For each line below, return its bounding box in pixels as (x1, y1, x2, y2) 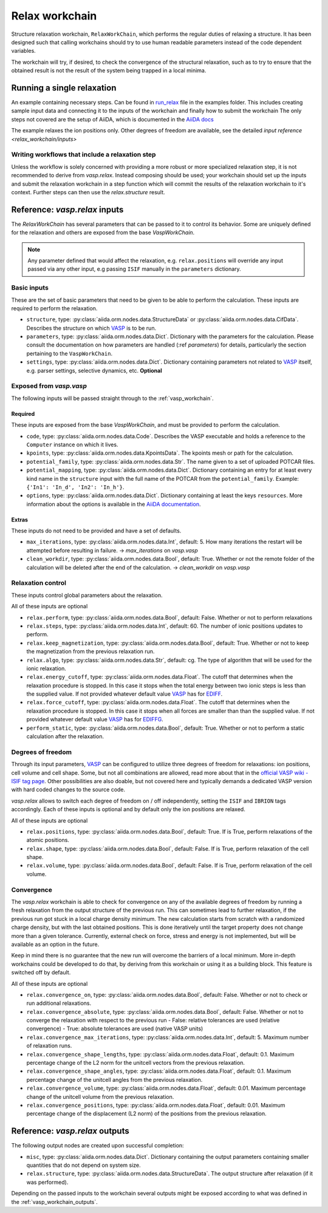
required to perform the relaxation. (11, 304, 98, 312)
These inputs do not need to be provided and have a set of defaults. (11, 527, 182, 534)
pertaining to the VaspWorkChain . (26, 350, 112, 357)
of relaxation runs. (26, 1042, 72, 1050)
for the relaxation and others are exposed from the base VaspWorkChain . (11, 229, 195, 236)
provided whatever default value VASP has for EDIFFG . (26, 716, 163, 723)
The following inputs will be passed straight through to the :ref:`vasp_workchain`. (11, 395, 214, 402)
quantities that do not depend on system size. (26, 1161, 141, 1169)
